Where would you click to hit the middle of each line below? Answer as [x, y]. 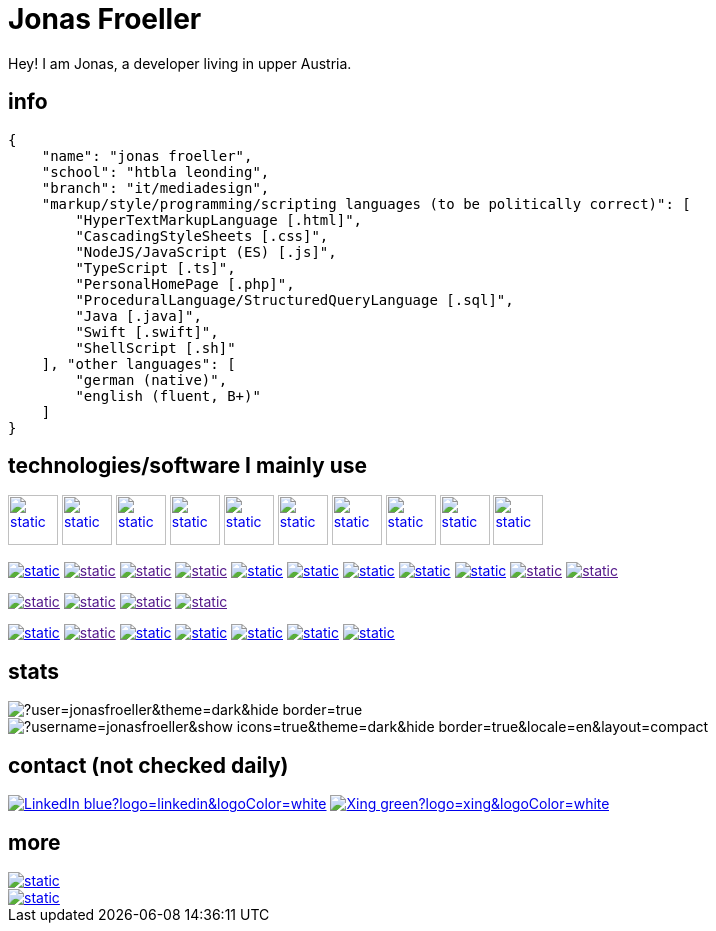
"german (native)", [151, 379]
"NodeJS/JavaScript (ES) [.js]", [206, 251]
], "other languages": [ [138, 363]
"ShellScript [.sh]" [155, 347]
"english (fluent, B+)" [168, 395]
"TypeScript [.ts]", [155, 267]
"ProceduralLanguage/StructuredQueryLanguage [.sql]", [294, 299]
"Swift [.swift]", [147, 331]
